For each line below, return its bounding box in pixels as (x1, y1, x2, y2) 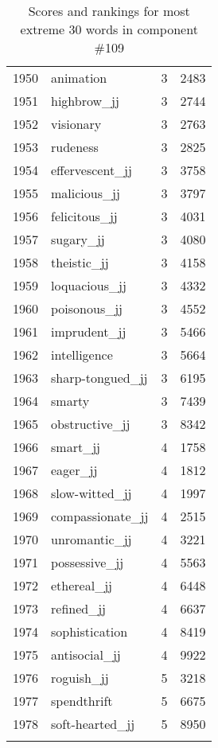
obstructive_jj (51, 415, 130, 433)
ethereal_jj (51, 576, 112, 594)
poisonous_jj (51, 299, 123, 318)
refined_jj (51, 599, 106, 617)
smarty (51, 392, 90, 410)
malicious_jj (51, 184, 120, 202)
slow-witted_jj (51, 484, 132, 502)
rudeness (51, 138, 99, 156)
